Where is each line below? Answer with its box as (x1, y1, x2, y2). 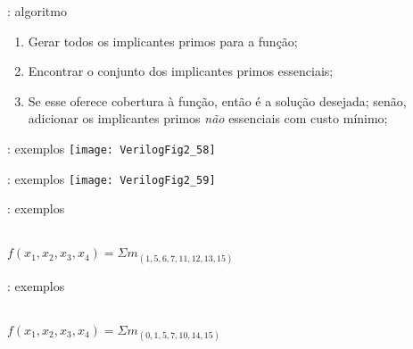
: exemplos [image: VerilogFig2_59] (7, 169, 216, 187)
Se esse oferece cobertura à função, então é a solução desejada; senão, (28, 91, 407, 110)
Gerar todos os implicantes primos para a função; (28, 31, 298, 50)
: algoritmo (7, 2, 67, 20)
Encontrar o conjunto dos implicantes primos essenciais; (28, 62, 334, 80)
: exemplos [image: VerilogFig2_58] (7, 138, 216, 157)
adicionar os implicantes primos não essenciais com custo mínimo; (28, 109, 388, 128)
